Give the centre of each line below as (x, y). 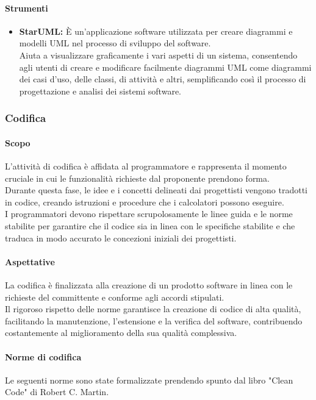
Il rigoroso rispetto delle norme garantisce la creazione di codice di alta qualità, (153, 309)
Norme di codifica (43, 356)
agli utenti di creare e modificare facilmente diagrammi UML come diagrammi (165, 67)
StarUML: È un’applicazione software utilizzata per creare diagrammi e (156, 31)
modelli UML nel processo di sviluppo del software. (115, 43)
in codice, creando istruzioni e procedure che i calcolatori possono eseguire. (145, 202)
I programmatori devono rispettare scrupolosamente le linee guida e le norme (149, 214)
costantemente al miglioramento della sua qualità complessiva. (121, 333)
